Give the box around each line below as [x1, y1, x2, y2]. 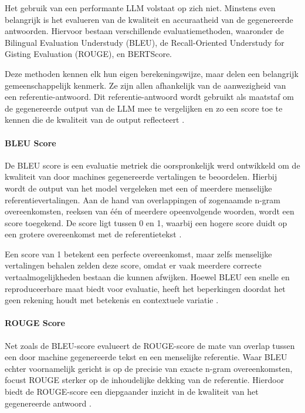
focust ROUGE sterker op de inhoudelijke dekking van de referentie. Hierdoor [5, 374, 284, 386]
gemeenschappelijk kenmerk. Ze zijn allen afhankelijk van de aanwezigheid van [5, 79, 286, 91]
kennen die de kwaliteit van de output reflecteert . [5, 113, 185, 126]
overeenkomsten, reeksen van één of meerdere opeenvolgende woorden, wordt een [5, 205, 294, 217]
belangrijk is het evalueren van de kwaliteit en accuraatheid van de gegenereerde [5, 13, 293, 25]
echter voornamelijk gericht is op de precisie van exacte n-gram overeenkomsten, [5, 362, 293, 374]
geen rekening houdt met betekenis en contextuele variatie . [5, 294, 219, 306]
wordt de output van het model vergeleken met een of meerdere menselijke [5, 182, 272, 194]
